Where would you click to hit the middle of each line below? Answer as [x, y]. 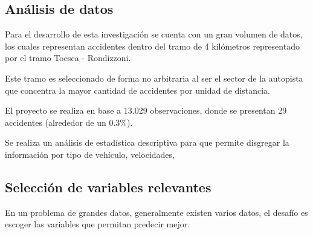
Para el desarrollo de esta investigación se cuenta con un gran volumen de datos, [154, 34]
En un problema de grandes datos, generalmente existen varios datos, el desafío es [156, 212]
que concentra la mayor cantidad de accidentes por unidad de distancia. [137, 90]
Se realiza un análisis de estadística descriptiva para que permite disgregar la [147, 142]
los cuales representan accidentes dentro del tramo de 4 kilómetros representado [152, 46]
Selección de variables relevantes [108, 187]
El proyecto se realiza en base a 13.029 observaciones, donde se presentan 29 [146, 110]
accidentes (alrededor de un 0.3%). [69, 122]
